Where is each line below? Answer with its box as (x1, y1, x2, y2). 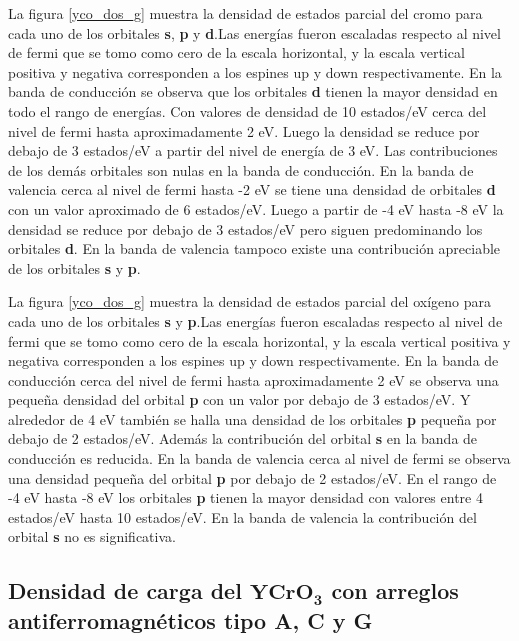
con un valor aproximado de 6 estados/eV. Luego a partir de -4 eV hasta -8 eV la (8, 198, 504, 219)
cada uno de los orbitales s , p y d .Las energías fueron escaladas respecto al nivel (8, 22, 501, 43)
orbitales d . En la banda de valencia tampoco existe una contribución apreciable (8, 238, 501, 259)
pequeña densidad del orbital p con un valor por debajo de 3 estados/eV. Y (8, 389, 471, 410)
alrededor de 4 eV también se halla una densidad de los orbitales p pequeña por (8, 408, 497, 429)
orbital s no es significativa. (8, 526, 176, 547)
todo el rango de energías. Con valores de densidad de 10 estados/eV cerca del (8, 100, 487, 121)
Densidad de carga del (8, 575, 242, 606)
